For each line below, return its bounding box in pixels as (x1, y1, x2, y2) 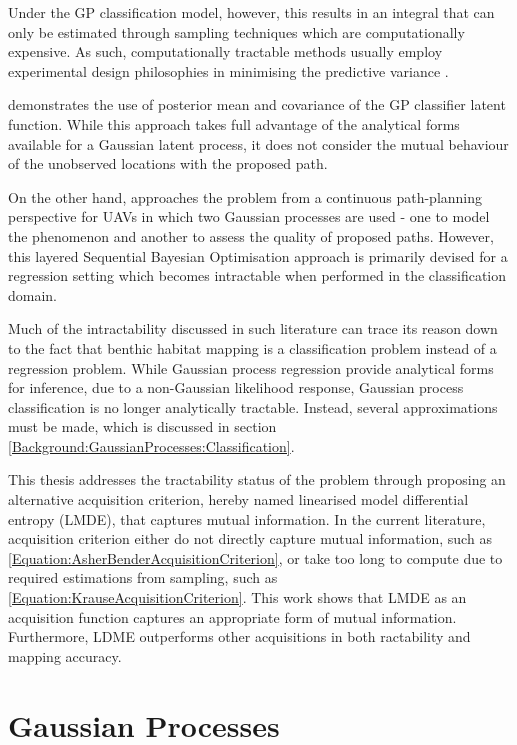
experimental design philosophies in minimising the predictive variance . (8, 60, 449, 81)
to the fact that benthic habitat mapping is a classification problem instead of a (8, 337, 497, 358)
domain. (8, 284, 58, 305)
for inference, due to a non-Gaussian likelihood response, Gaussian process (8, 377, 464, 398)
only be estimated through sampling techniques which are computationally (8, 21, 465, 42)
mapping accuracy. (8, 645, 122, 666)
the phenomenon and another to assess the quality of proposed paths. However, (8, 225, 494, 246)
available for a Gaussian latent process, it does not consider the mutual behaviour (8, 133, 509, 154)
